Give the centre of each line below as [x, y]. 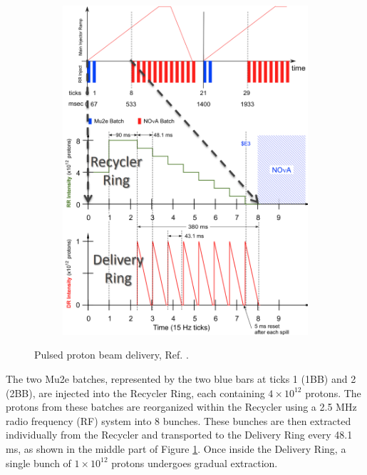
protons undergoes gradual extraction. [195, 462]
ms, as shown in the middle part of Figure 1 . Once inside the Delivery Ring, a [176, 448]
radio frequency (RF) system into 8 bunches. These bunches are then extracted [179, 420]
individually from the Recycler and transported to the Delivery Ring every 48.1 [179, 435]
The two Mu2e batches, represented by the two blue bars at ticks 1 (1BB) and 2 [181, 379]
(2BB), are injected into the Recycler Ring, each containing [135, 392]
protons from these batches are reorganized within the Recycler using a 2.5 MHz [181, 407]
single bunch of [38, 462]
